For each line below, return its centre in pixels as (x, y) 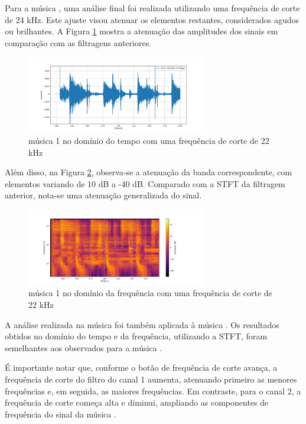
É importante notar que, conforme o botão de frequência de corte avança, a (141, 367)
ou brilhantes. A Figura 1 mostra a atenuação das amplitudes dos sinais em (141, 31)
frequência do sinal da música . (61, 414)
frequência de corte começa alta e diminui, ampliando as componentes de (137, 402)
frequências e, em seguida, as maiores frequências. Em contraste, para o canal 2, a (153, 391)
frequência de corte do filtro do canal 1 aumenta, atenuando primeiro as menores (151, 379)
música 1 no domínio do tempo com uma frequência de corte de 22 (149, 140)
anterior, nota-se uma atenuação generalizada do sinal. (103, 195)
